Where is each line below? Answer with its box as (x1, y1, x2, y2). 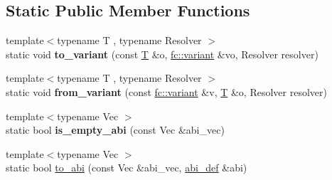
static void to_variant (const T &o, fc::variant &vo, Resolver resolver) (6, 46, 318, 61)
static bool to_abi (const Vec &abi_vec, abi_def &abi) (6, 160, 247, 175)
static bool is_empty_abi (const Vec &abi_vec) (6, 122, 225, 137)
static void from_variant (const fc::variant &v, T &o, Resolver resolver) (6, 84, 327, 99)
